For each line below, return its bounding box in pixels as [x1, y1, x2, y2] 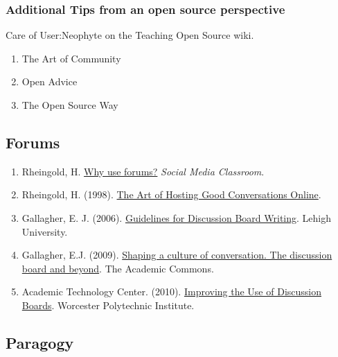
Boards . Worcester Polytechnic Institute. [21, 297, 195, 312]
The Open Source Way [21, 98, 118, 112]
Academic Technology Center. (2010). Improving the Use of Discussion [21, 284, 322, 299]
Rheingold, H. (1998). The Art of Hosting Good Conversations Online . [21, 187, 321, 202]
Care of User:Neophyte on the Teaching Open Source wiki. [6, 28, 254, 42]
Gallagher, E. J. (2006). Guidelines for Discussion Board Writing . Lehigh [21, 210, 332, 225]
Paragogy [6, 331, 74, 353]
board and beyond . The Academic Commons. [21, 261, 214, 275]
